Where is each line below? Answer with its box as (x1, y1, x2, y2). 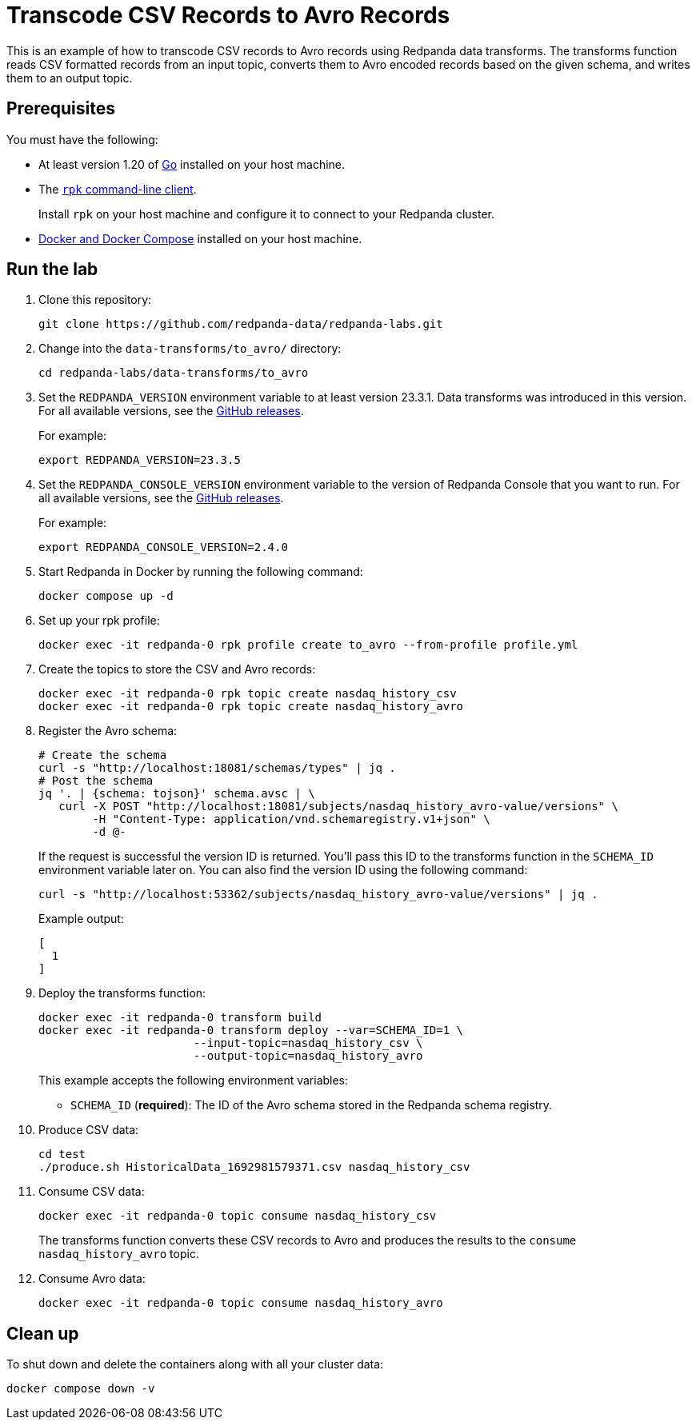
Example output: (38, 912, 124, 926)
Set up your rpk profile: (38, 613, 160, 628)
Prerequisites (6, 98, 115, 119)
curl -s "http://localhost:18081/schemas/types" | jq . (38, 761, 396, 775)
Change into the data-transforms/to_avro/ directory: (38, 342, 342, 356)
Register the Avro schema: (38, 724, 178, 738)
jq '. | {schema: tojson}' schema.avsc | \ (38, 787, 315, 801)
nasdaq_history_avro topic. (38, 1247, 199, 1261)
